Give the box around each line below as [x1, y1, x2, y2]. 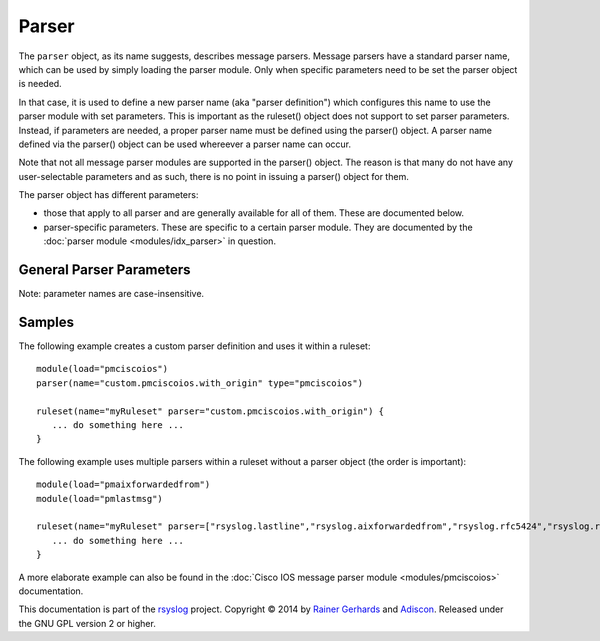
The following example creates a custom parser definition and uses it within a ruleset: [18, 340, 371, 352]
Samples [18, 313, 75, 330]
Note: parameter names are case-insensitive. [18, 288, 205, 300]
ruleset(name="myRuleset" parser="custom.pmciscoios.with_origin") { [36, 405, 385, 417]
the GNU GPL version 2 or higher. [18, 617, 157, 629]
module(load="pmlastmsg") [36, 493, 164, 504]
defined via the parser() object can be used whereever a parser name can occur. [18, 138, 352, 150]
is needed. [18, 78, 62, 90]
